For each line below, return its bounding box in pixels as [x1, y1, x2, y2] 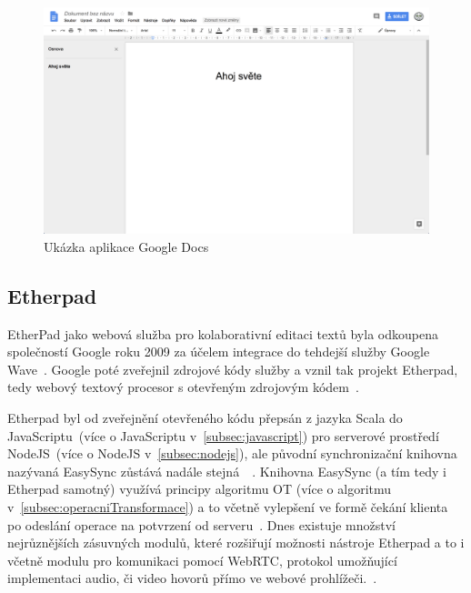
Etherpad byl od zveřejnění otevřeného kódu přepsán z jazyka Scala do [7, 408, 403, 427]
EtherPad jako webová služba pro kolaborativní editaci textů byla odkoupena [7, 324, 438, 343]
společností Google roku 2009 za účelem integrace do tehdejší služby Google [7, 342, 430, 361]
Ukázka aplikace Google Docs [44, 236, 209, 256]
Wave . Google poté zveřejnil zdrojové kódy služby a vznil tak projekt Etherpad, [7, 359, 458, 378]
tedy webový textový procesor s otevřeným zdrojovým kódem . [7, 377, 359, 397]
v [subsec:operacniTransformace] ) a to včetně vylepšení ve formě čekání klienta [7, 498, 448, 516]
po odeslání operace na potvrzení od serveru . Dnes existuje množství [7, 515, 396, 534]
